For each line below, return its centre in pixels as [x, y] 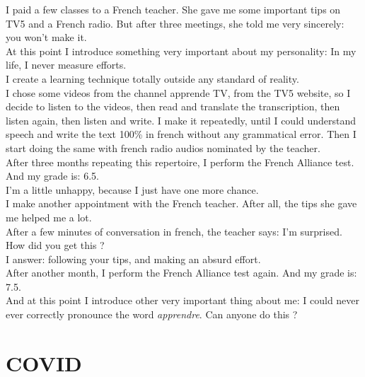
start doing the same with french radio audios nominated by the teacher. [163, 147]
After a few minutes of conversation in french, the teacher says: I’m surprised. [174, 231]
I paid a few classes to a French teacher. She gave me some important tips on [173, 9]
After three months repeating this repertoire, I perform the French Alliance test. [180, 162]
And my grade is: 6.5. [52, 176]
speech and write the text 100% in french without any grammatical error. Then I [181, 134]
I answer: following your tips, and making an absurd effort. [133, 259]
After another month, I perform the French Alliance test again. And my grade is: [181, 273]
